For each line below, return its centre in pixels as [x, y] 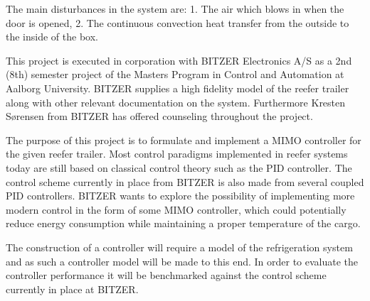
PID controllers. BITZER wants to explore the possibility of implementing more [180, 196]
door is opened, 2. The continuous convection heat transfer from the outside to [178, 22]
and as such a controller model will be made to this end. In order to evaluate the [182, 261]
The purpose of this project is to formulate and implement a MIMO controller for [184, 139]
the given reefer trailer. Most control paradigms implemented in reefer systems [177, 154]
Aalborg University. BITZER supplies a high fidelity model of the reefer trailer [178, 88]
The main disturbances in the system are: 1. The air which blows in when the [175, 9]
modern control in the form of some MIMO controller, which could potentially [176, 209]
